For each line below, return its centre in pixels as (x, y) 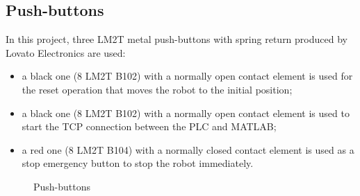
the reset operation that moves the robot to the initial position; (157, 89)
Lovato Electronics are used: (66, 52)
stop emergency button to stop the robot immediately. (138, 163)
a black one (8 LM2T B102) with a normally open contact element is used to (186, 113)
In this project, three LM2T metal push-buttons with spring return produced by (177, 39)
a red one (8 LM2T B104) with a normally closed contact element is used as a (188, 149)
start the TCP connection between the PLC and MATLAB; (149, 126)
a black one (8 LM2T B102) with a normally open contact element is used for (187, 76)
